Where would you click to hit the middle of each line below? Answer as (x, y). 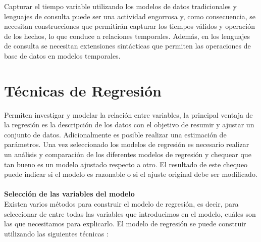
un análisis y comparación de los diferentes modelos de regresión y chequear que (128, 154)
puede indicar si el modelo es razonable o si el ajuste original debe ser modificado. (131, 174)
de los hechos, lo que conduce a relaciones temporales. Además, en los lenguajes (127, 36)
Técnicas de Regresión (83, 90)
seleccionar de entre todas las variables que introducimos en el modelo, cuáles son (130, 213)
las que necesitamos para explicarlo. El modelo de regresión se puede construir (125, 224)
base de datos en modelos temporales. (62, 55)
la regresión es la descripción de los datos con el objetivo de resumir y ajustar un (129, 125)
